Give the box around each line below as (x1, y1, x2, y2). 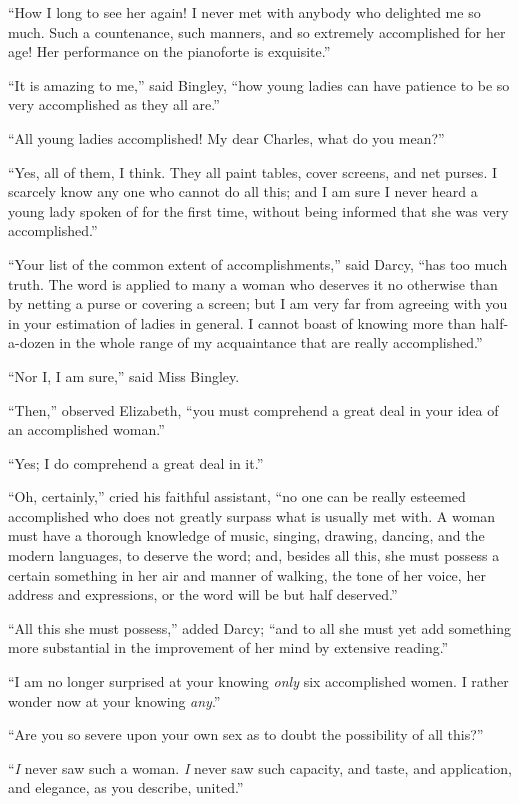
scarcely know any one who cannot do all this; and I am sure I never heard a (8, 181, 478, 202)
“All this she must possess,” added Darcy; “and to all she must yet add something (8, 617, 512, 638)
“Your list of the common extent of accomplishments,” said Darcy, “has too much (8, 253, 508, 274)
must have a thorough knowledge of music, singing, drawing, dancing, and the (8, 525, 485, 546)
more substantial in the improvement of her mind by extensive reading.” (8, 637, 449, 658)
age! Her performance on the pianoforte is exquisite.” (8, 41, 331, 62)
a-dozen (8, 332, 55, 353)
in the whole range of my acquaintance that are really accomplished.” (59, 332, 483, 353)
